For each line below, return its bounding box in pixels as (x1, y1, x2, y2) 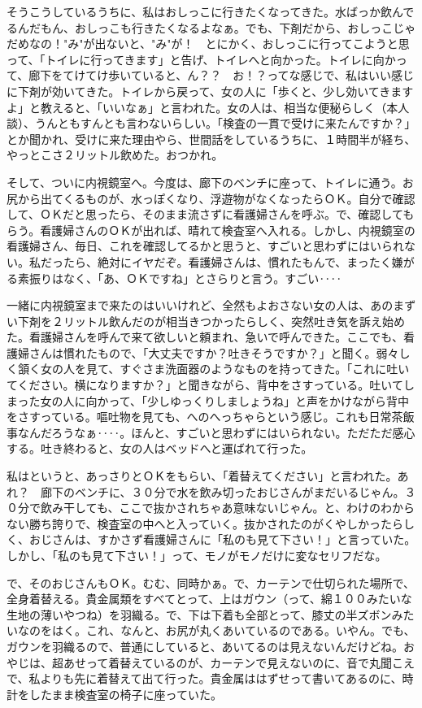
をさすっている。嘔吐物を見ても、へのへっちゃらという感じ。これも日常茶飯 (7, 408, 415, 425)
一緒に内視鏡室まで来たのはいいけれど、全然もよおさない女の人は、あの (7, 297, 394, 314)
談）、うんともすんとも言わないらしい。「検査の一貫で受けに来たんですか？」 (7, 115, 416, 132)
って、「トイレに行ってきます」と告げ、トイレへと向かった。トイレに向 (7, 50, 385, 67)
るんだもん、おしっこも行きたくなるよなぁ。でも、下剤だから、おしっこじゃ (7, 19, 416, 36)
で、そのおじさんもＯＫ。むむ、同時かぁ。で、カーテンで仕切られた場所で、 (7, 574, 415, 591)
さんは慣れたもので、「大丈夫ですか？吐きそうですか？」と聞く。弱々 (28, 344, 399, 361)
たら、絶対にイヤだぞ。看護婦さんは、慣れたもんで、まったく (63, 253, 392, 270)
